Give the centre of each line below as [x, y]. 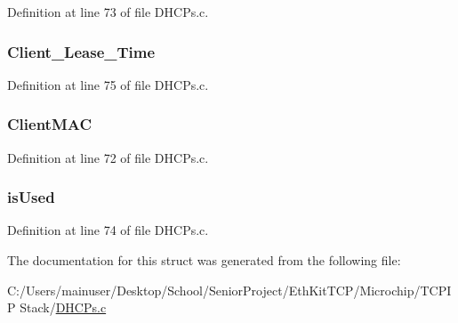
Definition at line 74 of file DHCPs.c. [108, 230]
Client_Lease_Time [81, 51]
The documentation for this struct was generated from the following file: [204, 260]
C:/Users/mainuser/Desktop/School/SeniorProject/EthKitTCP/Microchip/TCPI [229, 290]
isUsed [31, 197]
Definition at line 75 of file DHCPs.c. [108, 84]
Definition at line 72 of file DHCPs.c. [108, 157]
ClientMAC [50, 124]
